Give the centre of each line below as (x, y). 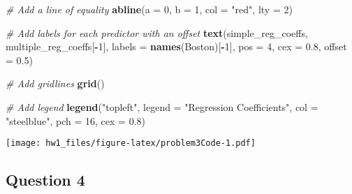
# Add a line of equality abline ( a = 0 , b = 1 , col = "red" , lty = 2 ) (149, 9)
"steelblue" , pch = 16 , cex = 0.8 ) (75, 120)
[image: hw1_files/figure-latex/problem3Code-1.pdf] (131, 143)
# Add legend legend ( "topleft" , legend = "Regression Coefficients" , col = (162, 106)
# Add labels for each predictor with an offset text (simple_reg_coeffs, (157, 32)
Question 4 (45, 180)
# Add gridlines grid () (55, 83)
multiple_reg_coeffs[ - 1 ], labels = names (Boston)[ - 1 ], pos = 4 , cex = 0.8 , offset (176, 46)
